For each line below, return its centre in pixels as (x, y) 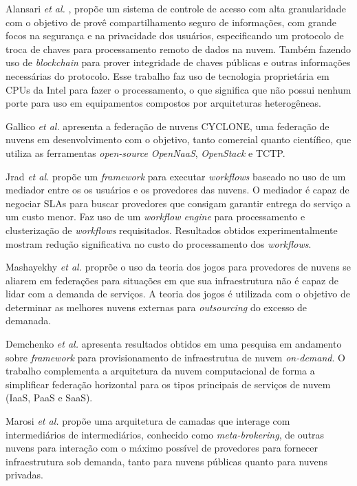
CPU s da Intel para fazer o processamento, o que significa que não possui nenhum (178, 89)
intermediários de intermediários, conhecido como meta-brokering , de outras (165, 434)
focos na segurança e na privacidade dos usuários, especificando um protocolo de (175, 35)
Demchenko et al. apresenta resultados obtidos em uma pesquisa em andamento (174, 344)
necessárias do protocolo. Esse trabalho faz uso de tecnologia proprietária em (167, 75)
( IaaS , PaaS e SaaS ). (49, 398)
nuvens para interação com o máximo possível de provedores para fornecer (162, 448)
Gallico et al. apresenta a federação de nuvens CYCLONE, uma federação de (167, 126)
